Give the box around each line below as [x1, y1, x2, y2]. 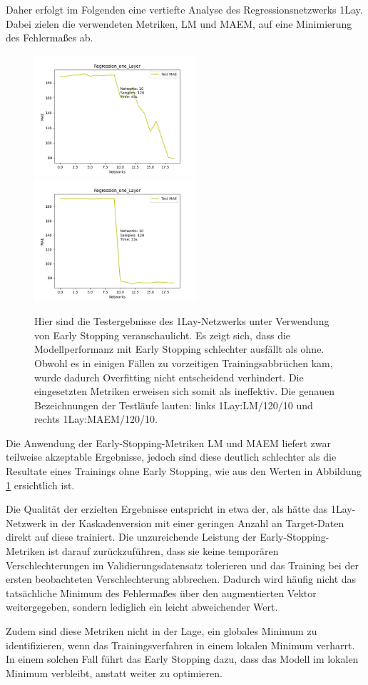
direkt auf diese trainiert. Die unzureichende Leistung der [6, 529, 257, 544]
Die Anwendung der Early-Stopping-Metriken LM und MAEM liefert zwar [6, 435, 332, 450]
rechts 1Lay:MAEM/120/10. [34, 411, 158, 426]
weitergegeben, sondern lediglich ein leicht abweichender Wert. [6, 599, 278, 614]
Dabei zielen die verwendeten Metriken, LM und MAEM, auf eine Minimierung [6, 16, 352, 31]
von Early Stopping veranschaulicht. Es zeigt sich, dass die [34, 327, 291, 342]
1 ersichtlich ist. [6, 477, 75, 492]
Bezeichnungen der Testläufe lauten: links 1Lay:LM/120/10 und [34, 397, 313, 412]
